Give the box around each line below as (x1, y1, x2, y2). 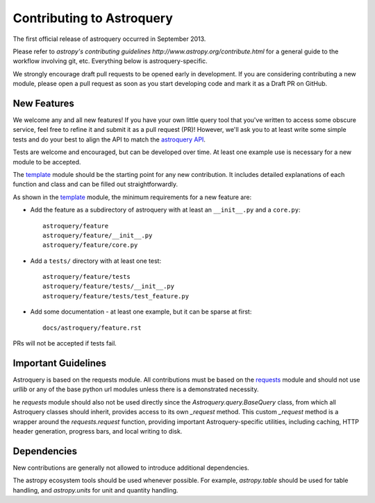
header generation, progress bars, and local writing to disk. (12, 427, 183, 435)
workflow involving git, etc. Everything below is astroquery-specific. (12, 57, 208, 65)
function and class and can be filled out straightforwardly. (12, 180, 178, 189)
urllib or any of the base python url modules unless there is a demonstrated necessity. (12, 385, 259, 393)
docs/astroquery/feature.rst (42, 323, 142, 332)
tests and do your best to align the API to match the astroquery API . (12, 135, 206, 144)
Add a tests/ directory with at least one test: (30, 257, 162, 265)
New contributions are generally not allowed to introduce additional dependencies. (12, 463, 249, 472)
